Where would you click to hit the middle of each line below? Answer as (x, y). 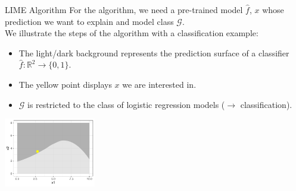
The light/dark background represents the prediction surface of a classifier (154, 52)
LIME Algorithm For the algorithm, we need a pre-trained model (124, 9)
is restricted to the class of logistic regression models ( (126, 104)
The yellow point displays (65, 84)
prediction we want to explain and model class (89, 21)
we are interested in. (159, 84)
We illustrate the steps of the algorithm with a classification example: (132, 33)
